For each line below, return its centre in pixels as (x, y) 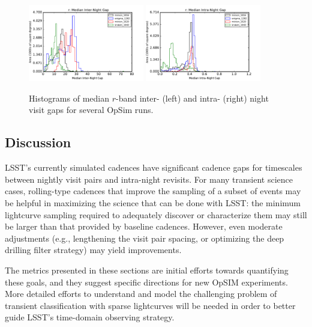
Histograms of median (69, 98)
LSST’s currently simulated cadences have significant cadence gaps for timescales (154, 167)
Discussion (38, 142)
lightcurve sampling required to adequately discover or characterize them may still (156, 214)
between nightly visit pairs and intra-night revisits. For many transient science (149, 179)
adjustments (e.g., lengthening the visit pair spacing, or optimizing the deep (145, 238)
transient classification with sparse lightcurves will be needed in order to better (150, 305)
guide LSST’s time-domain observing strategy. (90, 317)
